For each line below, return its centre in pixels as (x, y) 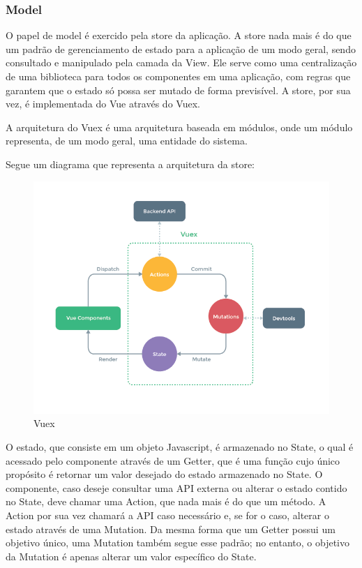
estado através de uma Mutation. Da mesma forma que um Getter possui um (171, 529)
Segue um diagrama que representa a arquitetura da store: (130, 164)
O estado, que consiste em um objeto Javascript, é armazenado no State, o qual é (180, 447)
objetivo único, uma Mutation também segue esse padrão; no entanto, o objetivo (178, 543)
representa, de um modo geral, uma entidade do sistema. (127, 141)
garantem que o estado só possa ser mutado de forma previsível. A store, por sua (178, 90)
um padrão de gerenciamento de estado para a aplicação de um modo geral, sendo (181, 48)
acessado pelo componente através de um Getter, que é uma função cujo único (173, 460)
